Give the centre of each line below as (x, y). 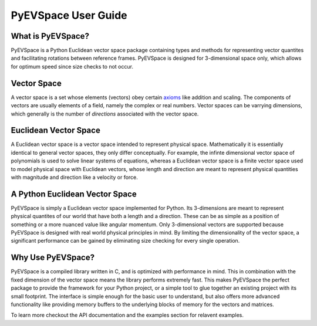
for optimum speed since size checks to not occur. (72, 66)
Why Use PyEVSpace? (53, 258)
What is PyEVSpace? (50, 36)
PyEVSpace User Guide (69, 15)
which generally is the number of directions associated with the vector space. (105, 114)
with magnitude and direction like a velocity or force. (74, 177)
